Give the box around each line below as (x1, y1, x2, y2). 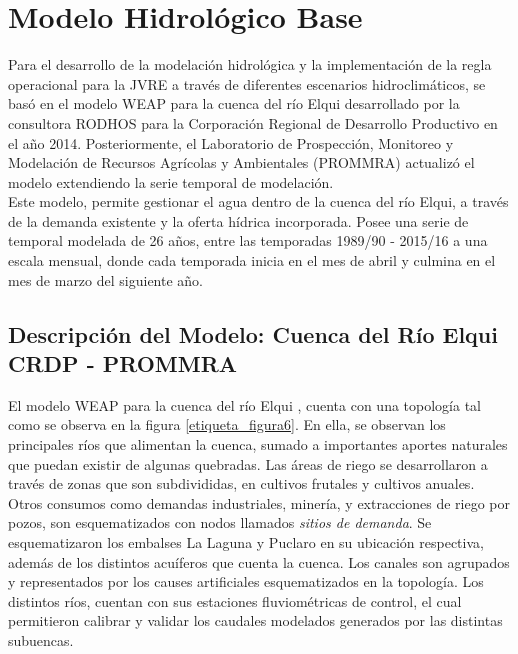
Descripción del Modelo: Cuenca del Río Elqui (8, 318, 498, 349)
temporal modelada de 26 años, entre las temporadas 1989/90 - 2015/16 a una (8, 230, 488, 251)
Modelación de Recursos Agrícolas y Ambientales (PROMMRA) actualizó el (8, 152, 475, 173)
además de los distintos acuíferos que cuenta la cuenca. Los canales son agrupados (8, 551, 510, 572)
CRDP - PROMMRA (8, 348, 238, 379)
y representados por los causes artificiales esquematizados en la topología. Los (8, 571, 484, 592)
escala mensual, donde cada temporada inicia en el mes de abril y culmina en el (8, 250, 496, 271)
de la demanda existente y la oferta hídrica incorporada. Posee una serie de (8, 210, 469, 231)
